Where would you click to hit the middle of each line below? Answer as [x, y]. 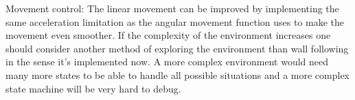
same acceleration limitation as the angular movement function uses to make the [175, 21]
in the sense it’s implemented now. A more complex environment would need [167, 62]
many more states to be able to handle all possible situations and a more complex [178, 74]
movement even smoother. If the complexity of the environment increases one [168, 35]
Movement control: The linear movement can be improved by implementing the [172, 8]
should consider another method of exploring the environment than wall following [177, 48]
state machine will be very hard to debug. [93, 88]
